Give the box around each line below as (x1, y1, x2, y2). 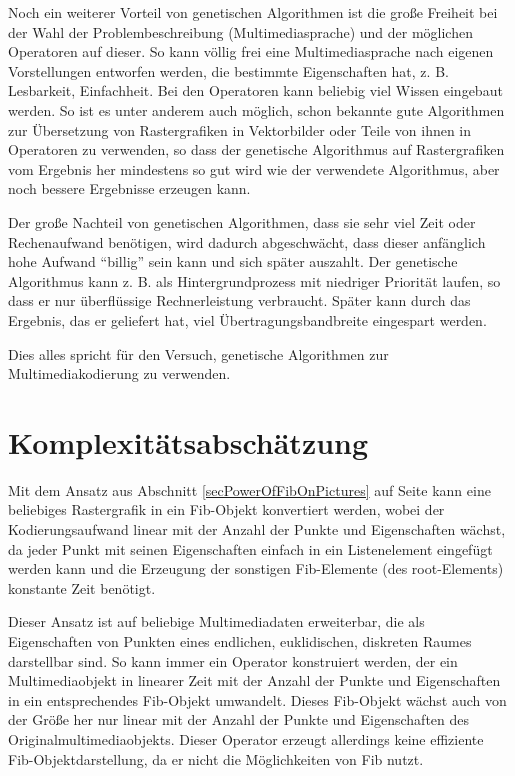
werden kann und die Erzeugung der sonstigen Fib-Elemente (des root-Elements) (8, 558, 504, 579)
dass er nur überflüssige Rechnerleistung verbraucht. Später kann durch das (8, 290, 471, 311)
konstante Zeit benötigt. (8, 577, 156, 598)
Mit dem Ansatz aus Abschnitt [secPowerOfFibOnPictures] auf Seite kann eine (8, 479, 491, 500)
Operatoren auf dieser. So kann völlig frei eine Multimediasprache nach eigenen (8, 41, 494, 62)
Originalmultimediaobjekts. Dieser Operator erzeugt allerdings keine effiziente (8, 728, 484, 749)
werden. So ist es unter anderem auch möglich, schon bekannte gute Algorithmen (8, 99, 505, 120)
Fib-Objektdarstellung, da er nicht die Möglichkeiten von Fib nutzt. (8, 748, 424, 769)
